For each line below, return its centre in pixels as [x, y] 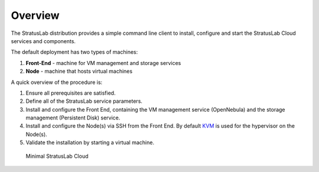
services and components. [43, 41]
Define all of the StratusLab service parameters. [84, 101]
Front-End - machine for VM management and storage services [103, 63]
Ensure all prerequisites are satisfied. [71, 93]
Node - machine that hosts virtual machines [79, 72]
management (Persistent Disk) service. [73, 118]
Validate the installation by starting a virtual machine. [90, 142]
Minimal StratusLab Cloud [57, 156]
